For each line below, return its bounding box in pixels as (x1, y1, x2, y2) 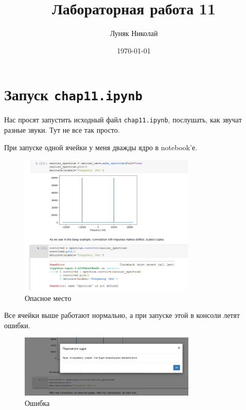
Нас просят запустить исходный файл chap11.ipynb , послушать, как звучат (4, 114, 242, 125)
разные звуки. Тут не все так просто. (4, 124, 120, 135)
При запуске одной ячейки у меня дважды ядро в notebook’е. (4, 141, 198, 152)
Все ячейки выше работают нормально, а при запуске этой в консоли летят (4, 310, 240, 320)
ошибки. (4, 319, 30, 330)
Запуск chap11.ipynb (4, 84, 143, 105)
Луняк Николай (110, 28, 158, 39)
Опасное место (25, 292, 72, 303)
